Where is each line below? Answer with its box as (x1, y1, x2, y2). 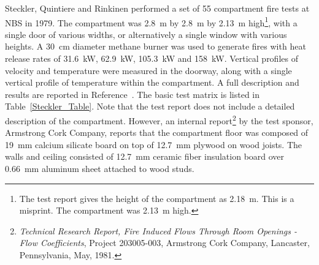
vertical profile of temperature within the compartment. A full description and (5, 76, 299, 89)
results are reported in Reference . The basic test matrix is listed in (5, 88, 260, 100)
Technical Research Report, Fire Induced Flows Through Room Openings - (19, 224, 298, 237)
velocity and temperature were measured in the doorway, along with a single (5, 64, 292, 77)
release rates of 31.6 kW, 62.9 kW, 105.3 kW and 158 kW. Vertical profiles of (5, 52, 298, 65)
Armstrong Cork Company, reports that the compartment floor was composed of (5, 126, 309, 139)
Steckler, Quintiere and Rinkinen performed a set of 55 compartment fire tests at (5, 2, 310, 14)
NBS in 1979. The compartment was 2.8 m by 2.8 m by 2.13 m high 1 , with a (5, 14, 298, 29)
